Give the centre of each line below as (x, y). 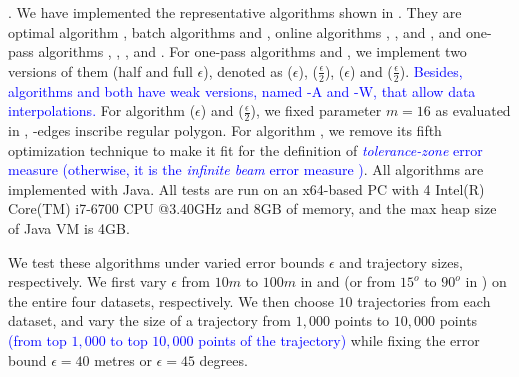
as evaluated (473, 110)
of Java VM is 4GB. (69, 228)
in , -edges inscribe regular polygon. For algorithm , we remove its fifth (225, 130)
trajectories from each (424, 300)
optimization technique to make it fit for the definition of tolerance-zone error (245, 149)
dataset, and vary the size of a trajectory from (150, 320)
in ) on (486, 281)
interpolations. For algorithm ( (102, 110)
